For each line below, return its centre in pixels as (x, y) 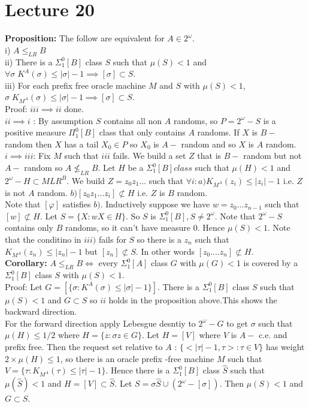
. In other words (165, 251)
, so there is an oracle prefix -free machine (137, 358)
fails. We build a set (149, 156)
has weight (285, 347)
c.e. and (273, 335)
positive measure (35, 132)
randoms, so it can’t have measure (128, 227)
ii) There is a (29, 61)
